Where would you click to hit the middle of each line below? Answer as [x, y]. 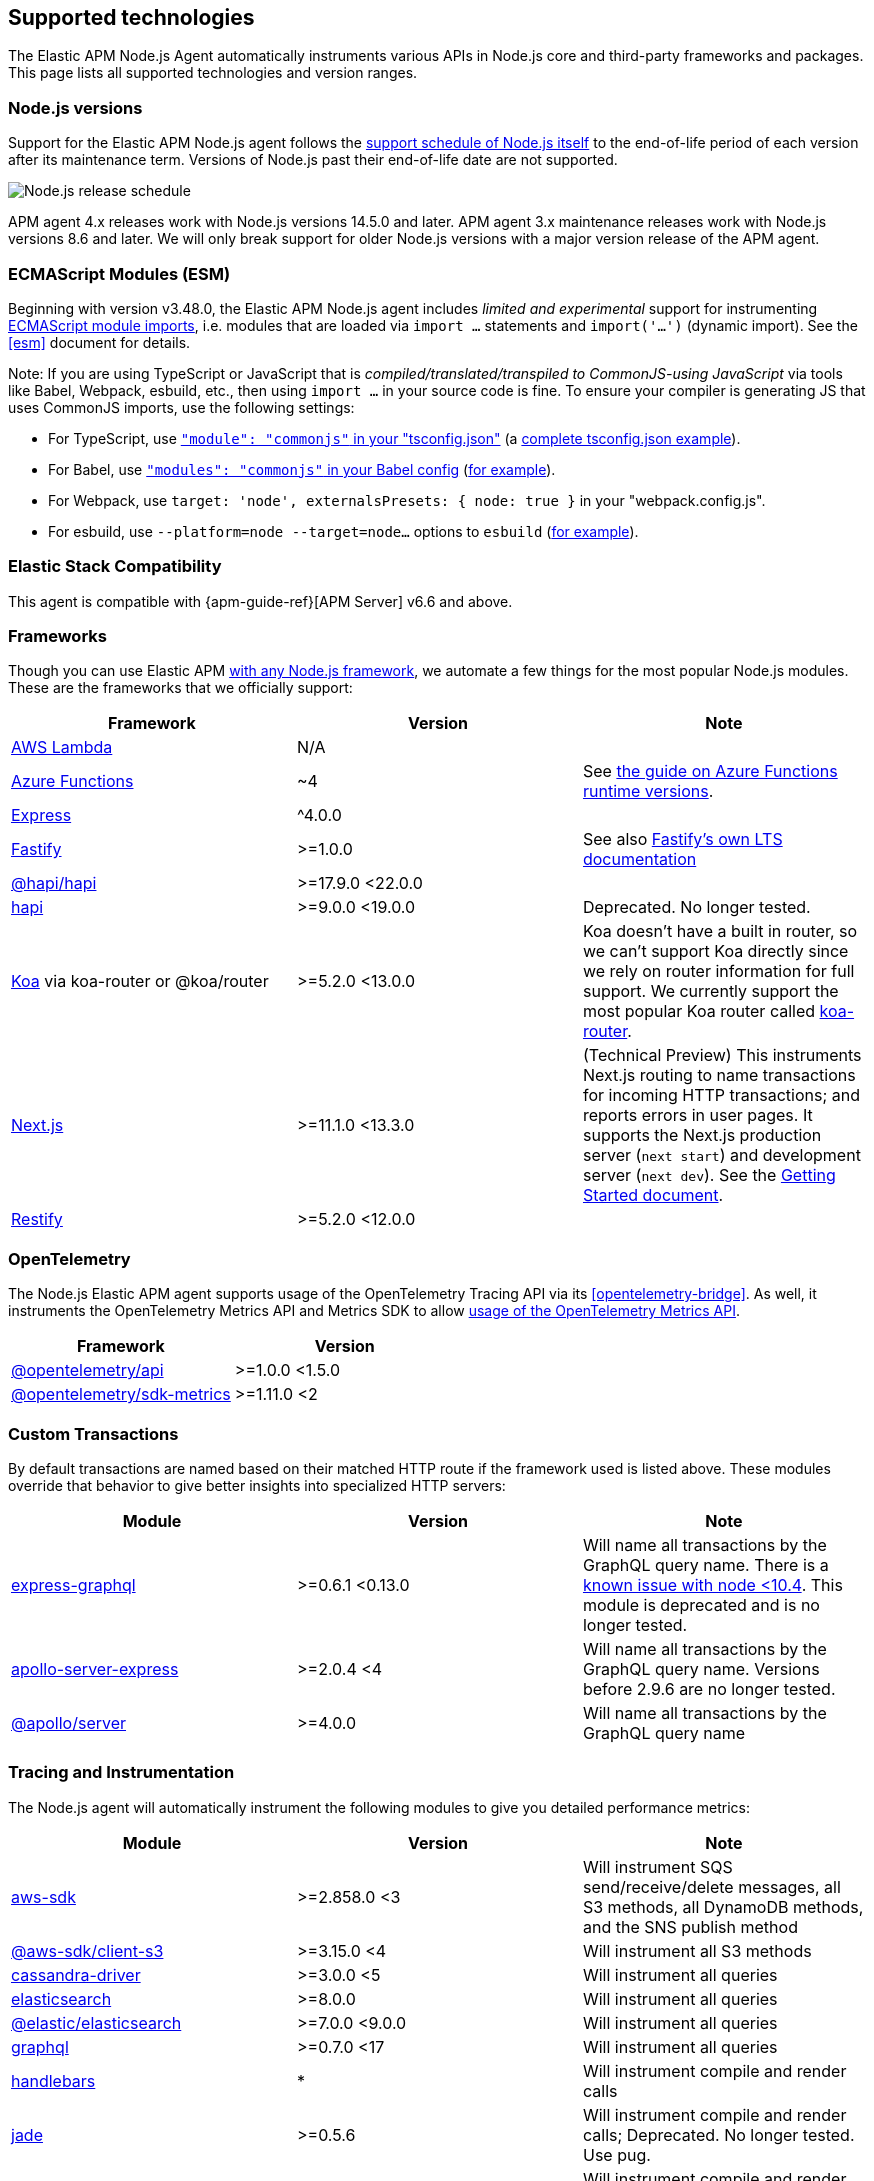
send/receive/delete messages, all [711, 1886]
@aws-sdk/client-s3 [87, 1950]
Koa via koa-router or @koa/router [140, 981]
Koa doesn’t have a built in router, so [720, 931]
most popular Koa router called [699, 1011]
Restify [37, 1219]
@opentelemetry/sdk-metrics [121, 1394]
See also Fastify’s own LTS [682, 839]
